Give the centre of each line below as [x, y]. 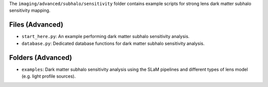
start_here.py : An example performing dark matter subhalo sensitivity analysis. [105, 37]
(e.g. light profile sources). [49, 76]
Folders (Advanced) [40, 58]
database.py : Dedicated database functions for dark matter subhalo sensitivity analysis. [113, 43]
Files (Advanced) [36, 25]
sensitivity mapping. [30, 10]
